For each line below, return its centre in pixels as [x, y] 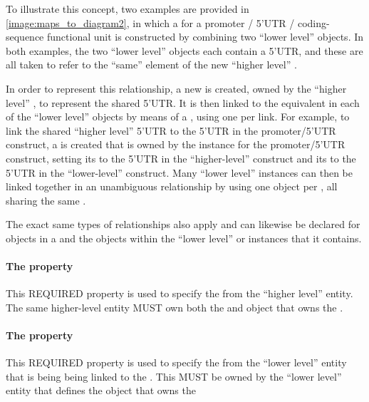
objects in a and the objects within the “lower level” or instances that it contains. [184, 238]
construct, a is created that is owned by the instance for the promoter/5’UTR [176, 144]
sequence [25, 37]
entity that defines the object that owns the [101, 390]
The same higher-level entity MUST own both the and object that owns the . [175, 307]
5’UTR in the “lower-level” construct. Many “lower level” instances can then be [179, 172]
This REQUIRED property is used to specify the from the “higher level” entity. [180, 293]
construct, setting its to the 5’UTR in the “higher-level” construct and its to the [181, 158]
